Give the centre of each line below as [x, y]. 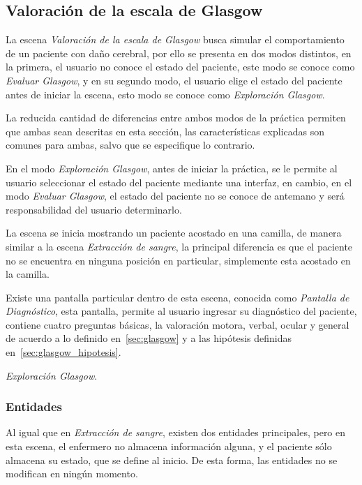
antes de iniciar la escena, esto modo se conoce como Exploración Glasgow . [165, 94]
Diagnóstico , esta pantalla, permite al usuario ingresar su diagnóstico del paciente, [181, 311]
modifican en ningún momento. [72, 473]
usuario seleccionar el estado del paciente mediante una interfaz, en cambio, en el [179, 182]
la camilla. [28, 274]
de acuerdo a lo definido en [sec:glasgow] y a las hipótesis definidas [149, 338]
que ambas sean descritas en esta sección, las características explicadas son [165, 131]
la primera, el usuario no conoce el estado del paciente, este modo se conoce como [180, 67]
